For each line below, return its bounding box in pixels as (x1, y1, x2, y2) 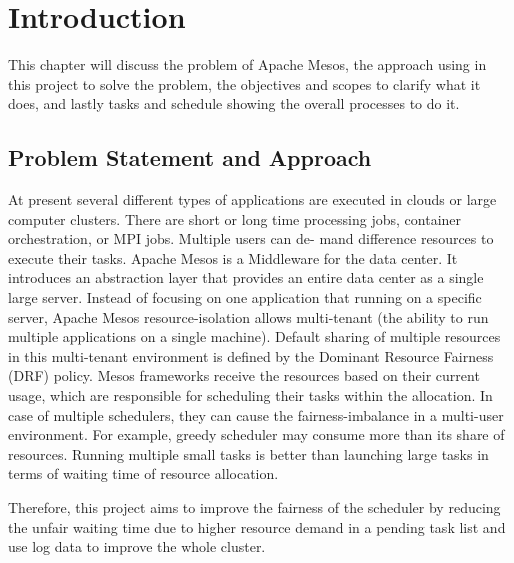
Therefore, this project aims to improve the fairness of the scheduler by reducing (8, 497, 501, 518)
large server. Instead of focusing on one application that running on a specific (8, 287, 482, 308)
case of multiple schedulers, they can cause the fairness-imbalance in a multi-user (8, 404, 504, 425)
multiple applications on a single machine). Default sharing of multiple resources (8, 326, 501, 347)
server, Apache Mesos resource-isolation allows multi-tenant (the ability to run (8, 306, 489, 327)
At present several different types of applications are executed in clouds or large (8, 189, 497, 210)
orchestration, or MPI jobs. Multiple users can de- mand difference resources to (8, 228, 494, 249)
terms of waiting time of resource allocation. (8, 463, 279, 484)
